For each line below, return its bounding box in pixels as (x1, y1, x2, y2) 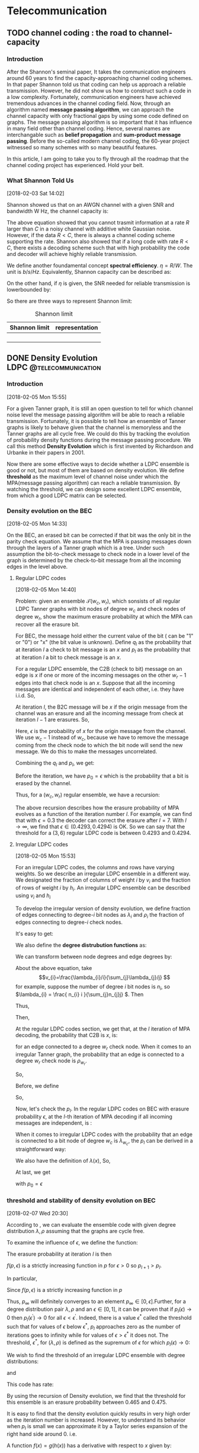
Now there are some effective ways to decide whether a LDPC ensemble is (7, 460, 190, 468)
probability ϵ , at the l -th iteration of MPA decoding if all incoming (15, 1113, 172, 1120)
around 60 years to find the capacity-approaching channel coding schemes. (7, 74, 193, 81)
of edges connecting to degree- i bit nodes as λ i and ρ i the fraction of (15, 911, 184, 920)
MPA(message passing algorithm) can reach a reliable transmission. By (7, 479, 180, 487)
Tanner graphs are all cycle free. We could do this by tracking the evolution (7, 430, 190, 437)
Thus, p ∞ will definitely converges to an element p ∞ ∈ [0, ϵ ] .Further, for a (7, 1298, 186, 1306)
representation (55, 324, 98, 332)
